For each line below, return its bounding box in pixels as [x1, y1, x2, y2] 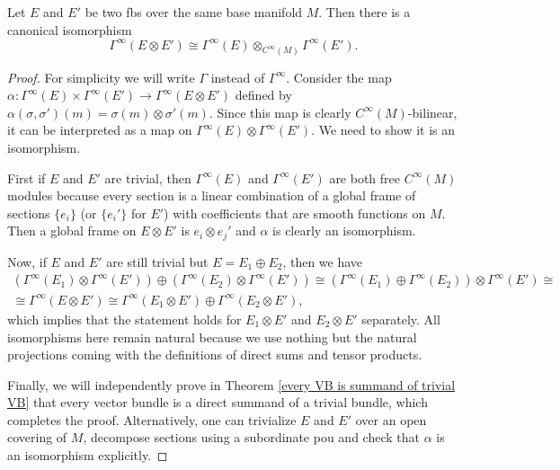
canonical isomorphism [7, 20, 132, 39]
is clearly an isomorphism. [272, 221, 416, 240]
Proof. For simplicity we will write [7, 67, 195, 86]
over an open [355, 410, 427, 429]
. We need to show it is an [311, 120, 456, 139]
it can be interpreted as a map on [7, 120, 192, 139]
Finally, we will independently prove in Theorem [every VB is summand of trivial [7, 375, 456, 394]
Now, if [7, 252, 47, 270]
